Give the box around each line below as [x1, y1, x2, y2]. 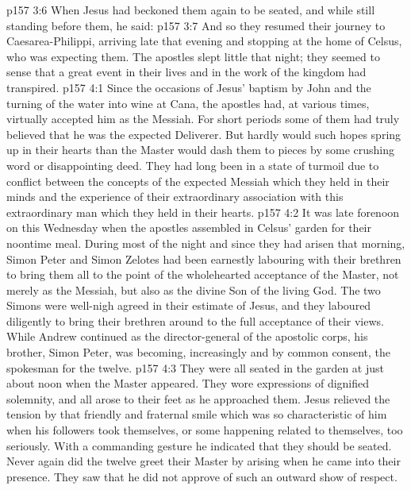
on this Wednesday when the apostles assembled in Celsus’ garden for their [6, 219, 371, 236]
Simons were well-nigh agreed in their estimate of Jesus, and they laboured [6, 297, 371, 314]
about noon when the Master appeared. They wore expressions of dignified [6, 375, 370, 392]
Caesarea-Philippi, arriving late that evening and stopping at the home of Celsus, [6, 33, 402, 49]
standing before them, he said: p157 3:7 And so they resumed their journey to [6, 17, 386, 33]
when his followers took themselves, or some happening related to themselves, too [6, 422, 403, 438]
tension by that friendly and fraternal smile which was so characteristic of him [6, 406, 387, 422]
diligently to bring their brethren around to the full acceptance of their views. [6, 312, 384, 329]
